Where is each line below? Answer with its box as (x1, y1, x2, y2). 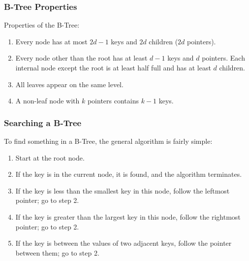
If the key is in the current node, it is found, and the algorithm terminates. (15, 169, 242, 179)
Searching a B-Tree (4, 116, 82, 129)
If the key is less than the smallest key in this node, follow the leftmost (15, 185, 230, 196)
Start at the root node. (15, 152, 85, 163)
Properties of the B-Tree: (4, 20, 80, 30)
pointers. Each (202, 53, 245, 63)
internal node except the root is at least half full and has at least (15, 63, 211, 72)
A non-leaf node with (15, 96, 80, 106)
